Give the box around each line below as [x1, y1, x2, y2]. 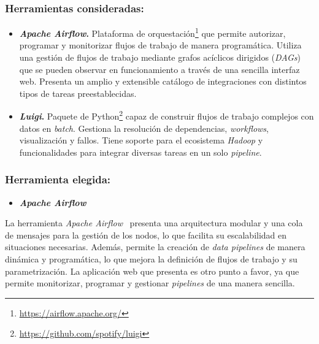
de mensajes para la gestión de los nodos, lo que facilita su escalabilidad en [5, 228, 287, 241]
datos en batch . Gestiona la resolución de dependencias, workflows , [19, 121, 269, 134]
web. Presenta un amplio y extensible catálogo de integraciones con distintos [19, 75, 307, 88]
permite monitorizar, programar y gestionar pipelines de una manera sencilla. [5, 277, 295, 289]
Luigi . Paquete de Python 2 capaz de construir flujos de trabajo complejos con [19, 108, 314, 123]
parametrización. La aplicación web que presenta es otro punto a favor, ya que [5, 264, 299, 277]
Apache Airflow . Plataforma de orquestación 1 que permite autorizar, [19, 25, 286, 39]
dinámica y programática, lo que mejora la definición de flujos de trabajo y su [5, 253, 298, 266]
